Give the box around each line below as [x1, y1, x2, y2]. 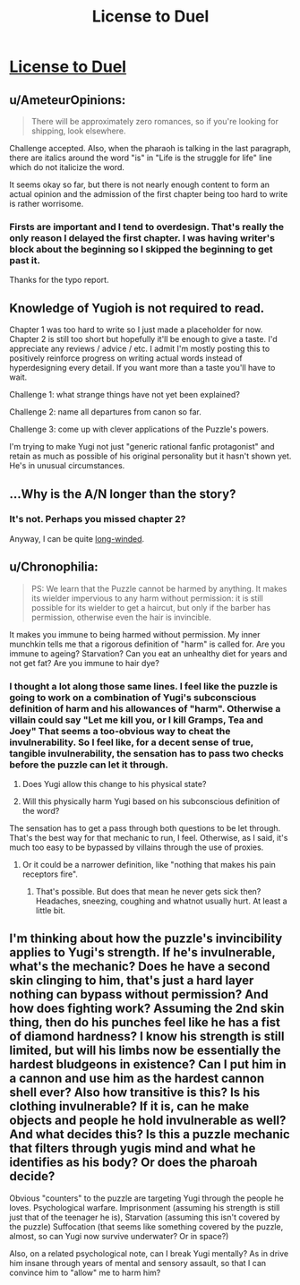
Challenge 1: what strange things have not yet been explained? [9, 390, 240, 400]
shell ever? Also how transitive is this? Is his [9, 1085, 261, 1101]
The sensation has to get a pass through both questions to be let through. [9, 822, 281, 834]
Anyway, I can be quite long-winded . [9, 533, 145, 544]
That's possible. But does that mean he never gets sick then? [35, 886, 261, 896]
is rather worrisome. [9, 199, 84, 209]
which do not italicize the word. [9, 162, 125, 172]
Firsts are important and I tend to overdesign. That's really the [9, 220, 285, 233]
